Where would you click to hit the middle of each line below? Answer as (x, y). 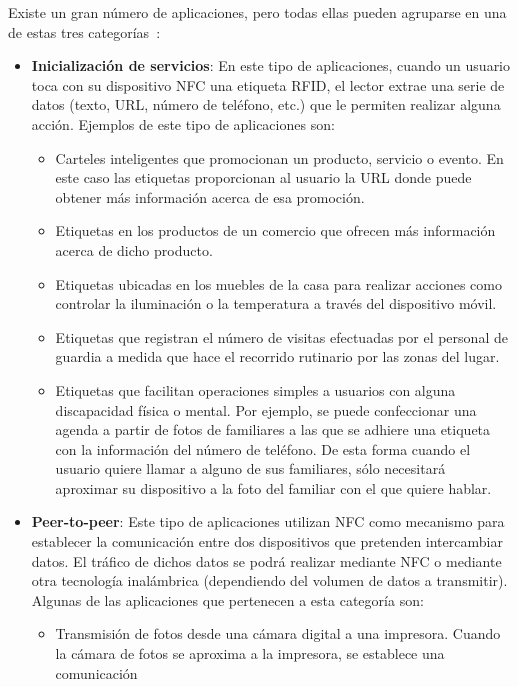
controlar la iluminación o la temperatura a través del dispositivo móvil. (276, 303)
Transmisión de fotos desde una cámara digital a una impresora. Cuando (278, 633)
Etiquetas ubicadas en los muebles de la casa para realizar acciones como (278, 283)
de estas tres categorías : (84, 31)
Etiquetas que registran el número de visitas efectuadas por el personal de (281, 336)
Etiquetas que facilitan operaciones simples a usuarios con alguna (255, 389)
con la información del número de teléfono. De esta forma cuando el (263, 448)
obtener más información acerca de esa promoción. (210, 196)
